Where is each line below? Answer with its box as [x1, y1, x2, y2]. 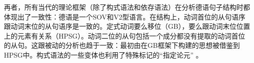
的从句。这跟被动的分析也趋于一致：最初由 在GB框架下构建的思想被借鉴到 [4, 40, 240, 50]
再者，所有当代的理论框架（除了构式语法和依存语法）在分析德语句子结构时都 [4, 2, 250, 12]
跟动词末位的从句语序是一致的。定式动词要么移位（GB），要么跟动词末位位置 [4, 21, 250, 31]
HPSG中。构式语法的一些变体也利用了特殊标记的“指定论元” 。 [4, 49, 203, 60]
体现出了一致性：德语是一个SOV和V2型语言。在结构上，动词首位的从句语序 [4, 11, 246, 21]
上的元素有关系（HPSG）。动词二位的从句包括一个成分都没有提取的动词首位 [4, 30, 245, 41]
